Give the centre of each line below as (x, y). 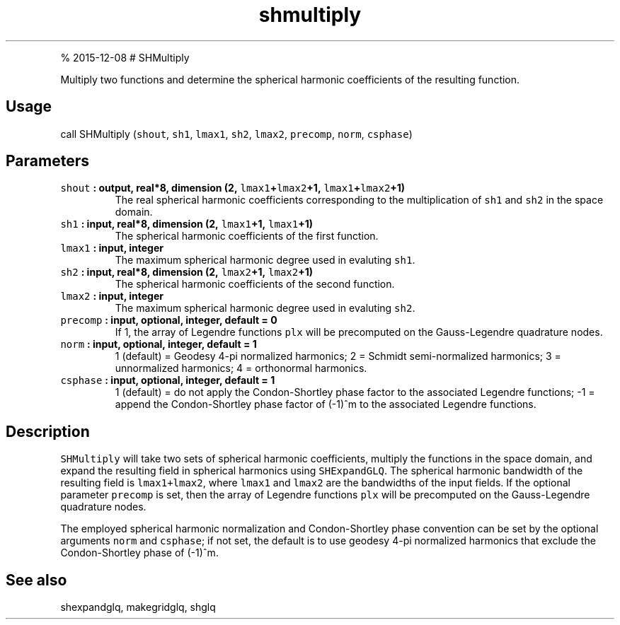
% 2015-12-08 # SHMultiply (125, 57)
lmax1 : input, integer (112, 248)
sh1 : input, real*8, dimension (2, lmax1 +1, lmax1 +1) (187, 224)
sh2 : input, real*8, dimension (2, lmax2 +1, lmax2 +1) (187, 272)
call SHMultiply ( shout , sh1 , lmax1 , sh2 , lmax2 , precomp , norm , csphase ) (236, 134)
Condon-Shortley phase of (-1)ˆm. (139, 553)
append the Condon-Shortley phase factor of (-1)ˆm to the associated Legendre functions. (326, 404)
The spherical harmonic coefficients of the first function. (247, 236)
